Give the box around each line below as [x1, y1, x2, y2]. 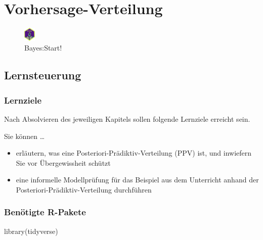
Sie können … [4, 130, 45, 141]
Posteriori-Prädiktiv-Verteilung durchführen [16, 184, 152, 195]
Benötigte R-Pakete [4, 206, 86, 218]
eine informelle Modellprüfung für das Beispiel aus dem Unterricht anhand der [16, 174, 259, 185]
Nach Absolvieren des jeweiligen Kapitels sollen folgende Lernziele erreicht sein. [4, 113, 250, 124]
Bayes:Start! [24, 42, 62, 53]
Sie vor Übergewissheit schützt [16, 157, 111, 168]
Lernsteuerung [4, 67, 81, 83]
